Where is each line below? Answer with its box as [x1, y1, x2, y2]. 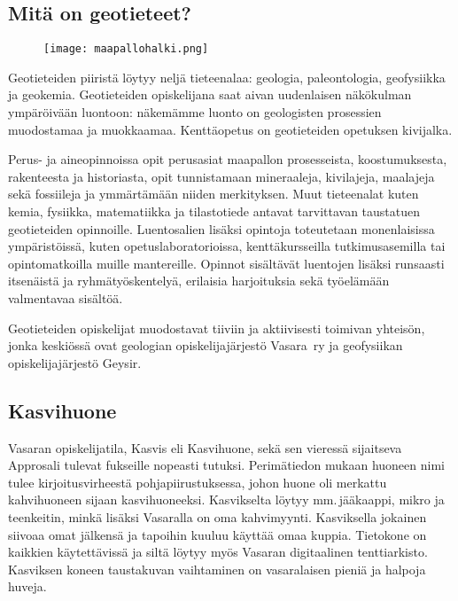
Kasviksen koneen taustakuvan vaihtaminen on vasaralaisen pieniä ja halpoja [8, 559, 426, 578]
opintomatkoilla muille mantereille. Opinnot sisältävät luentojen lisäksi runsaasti [8, 254, 445, 272]
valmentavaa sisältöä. [8, 288, 123, 307]
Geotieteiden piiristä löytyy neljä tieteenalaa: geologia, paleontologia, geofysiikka [8, 67, 446, 86]
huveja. [8, 577, 47, 596]
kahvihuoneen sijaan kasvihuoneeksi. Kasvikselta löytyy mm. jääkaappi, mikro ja [8, 490, 445, 509]
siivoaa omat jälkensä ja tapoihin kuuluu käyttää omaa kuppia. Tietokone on [8, 525, 427, 543]
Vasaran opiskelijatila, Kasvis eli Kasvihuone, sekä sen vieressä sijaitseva [8, 438, 402, 457]
